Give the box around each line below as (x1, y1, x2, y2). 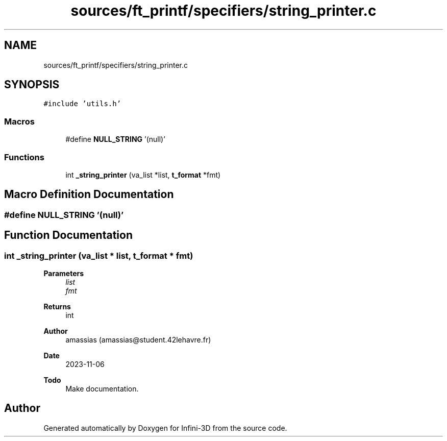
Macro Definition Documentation (4, 188, 174, 201)
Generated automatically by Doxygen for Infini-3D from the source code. (43, 423, 287, 432)
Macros (4, 116, 35, 127)
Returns (43, 302, 71, 311)
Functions (4, 152, 44, 162)
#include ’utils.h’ (43, 100, 121, 108)
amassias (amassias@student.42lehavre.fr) (65, 335, 211, 344)
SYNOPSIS (4, 78, 60, 91)
